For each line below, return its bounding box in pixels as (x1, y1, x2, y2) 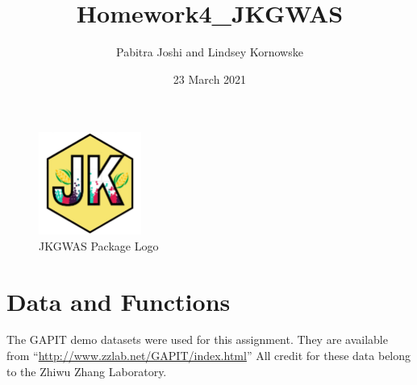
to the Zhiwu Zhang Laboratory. (6, 362, 167, 379)
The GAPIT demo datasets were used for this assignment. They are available (6, 331, 388, 348)
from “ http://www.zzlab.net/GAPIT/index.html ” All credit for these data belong (6, 347, 411, 364)
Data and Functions (6, 284, 231, 317)
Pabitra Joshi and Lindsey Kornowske (116, 43, 303, 60)
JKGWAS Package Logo (39, 237, 159, 254)
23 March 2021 (173, 70, 247, 87)
